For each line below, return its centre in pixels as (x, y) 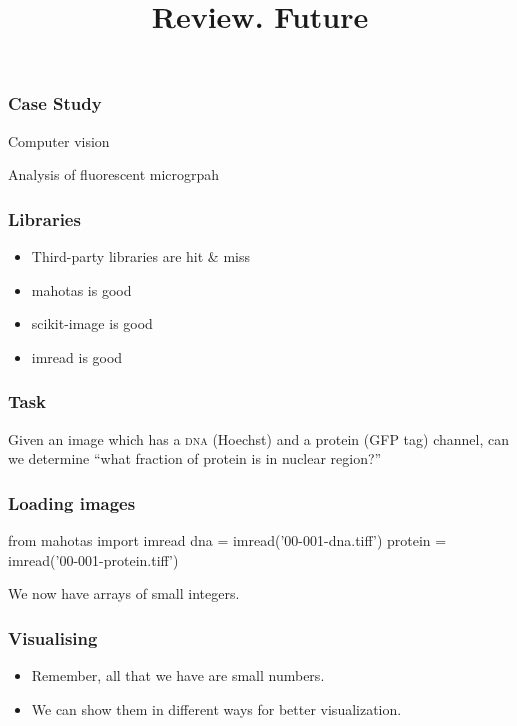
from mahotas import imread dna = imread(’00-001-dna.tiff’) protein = (227, 540)
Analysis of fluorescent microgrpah (114, 174)
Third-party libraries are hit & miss (141, 256)
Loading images (72, 502)
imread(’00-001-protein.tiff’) (93, 559)
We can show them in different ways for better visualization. (216, 708)
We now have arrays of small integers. (124, 593)
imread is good (77, 356)
